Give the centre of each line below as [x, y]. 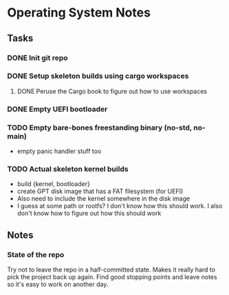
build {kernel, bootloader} [54, 184]
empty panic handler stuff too [59, 151]
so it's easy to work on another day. [58, 284]
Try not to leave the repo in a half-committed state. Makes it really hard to [111, 269]
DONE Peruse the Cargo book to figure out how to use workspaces [112, 91]
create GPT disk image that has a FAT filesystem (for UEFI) [100, 192]
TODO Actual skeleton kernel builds [68, 169]
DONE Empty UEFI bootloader [57, 109]
